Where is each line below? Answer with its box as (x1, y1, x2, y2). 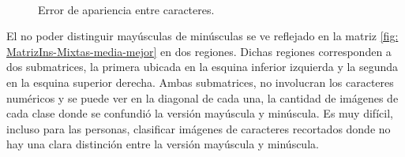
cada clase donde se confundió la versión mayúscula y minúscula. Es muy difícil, (6, 105, 393, 121)
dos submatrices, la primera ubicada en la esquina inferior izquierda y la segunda (6, 58, 399, 75)
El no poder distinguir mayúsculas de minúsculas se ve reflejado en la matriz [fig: (6, 28, 399, 44)
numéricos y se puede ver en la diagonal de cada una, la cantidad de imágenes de (6, 89, 399, 106)
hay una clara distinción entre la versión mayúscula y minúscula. (6, 136, 319, 152)
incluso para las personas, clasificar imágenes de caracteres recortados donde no (6, 120, 391, 136)
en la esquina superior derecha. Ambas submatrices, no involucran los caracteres (6, 73, 394, 90)
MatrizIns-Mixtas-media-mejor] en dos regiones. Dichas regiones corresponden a (6, 43, 392, 59)
